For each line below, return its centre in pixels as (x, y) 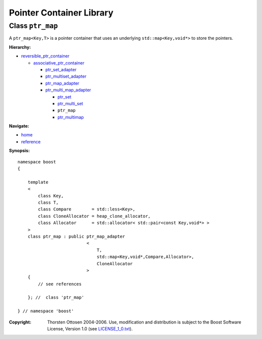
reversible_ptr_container (45, 56)
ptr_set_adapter (61, 69)
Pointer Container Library (61, 13)
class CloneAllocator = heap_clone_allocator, (94, 216)
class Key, (51, 196)
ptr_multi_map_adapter (68, 90)
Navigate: (19, 126)
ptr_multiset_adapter (66, 76)
